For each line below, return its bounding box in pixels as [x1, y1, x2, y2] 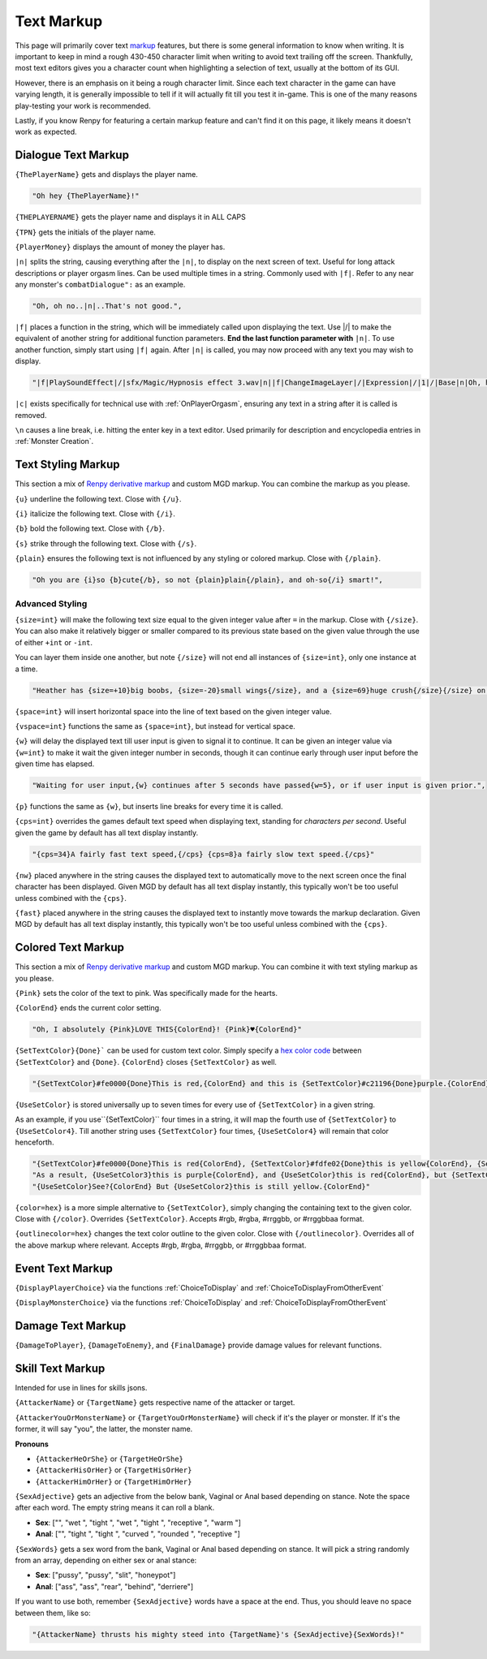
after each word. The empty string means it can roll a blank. [15, 1502, 215, 1513]
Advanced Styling [15, 597, 88, 609]
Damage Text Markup [15, 1319, 127, 1333]
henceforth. [15, 1137, 54, 1147]
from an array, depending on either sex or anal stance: [15, 1555, 197, 1566]
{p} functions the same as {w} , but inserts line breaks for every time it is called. [15, 802, 283, 812]
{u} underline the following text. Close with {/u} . [15, 493, 182, 503]
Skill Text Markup [15, 1361, 106, 1375]
